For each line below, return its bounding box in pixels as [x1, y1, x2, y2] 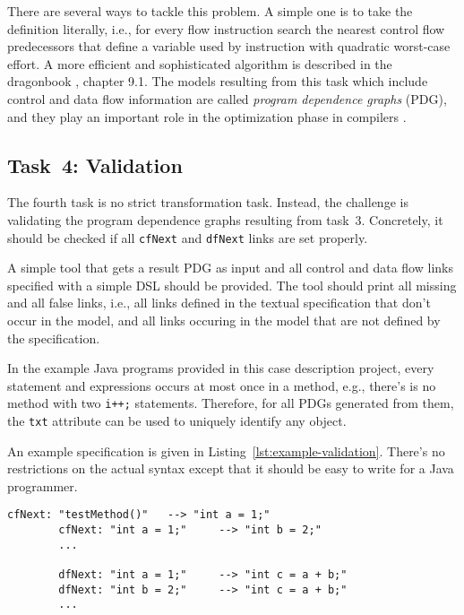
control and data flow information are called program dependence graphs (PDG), [7, 89, 447, 108]
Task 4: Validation [7, 151, 183, 178]
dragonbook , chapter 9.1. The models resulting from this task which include [7, 72, 428, 91]
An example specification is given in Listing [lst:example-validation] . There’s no [7, 441, 445, 460]
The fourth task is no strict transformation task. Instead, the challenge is [7, 193, 408, 212]
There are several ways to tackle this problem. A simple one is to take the [7, 2, 413, 20]
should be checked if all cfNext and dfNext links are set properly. [7, 228, 368, 247]
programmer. [7, 476, 78, 495]
